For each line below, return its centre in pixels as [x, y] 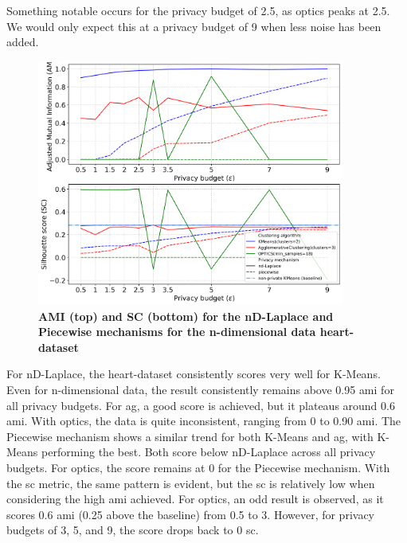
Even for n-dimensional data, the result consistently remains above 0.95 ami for [200, 389]
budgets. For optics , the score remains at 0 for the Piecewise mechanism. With [198, 467]
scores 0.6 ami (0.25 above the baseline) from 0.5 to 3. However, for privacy [190, 514]
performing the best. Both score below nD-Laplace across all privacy [209, 452]
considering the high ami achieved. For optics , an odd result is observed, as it [195, 499]
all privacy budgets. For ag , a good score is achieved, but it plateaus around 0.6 [201, 405]
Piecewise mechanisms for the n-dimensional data [177, 332]
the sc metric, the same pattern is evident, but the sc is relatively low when [191, 483]
